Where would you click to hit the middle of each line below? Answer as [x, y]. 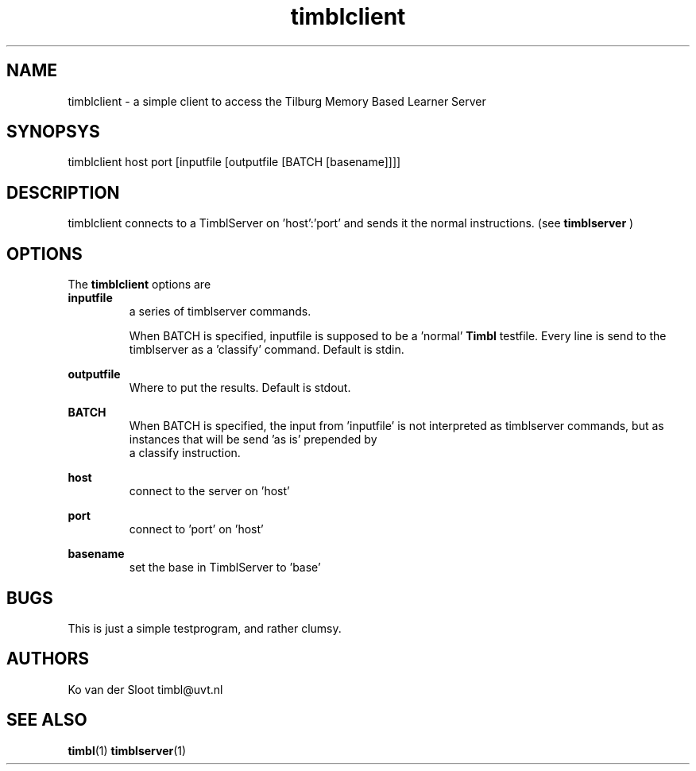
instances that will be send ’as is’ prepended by [253, 440]
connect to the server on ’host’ [209, 491]
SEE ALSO [47, 720]
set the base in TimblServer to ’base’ [225, 568]
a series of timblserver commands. [220, 312]
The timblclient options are [139, 285]
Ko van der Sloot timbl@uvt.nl [145, 689]
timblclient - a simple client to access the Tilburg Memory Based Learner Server [277, 101]
